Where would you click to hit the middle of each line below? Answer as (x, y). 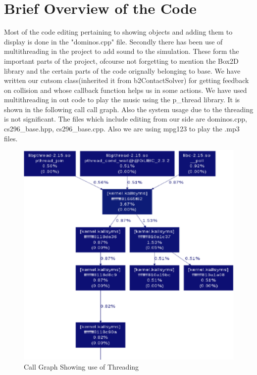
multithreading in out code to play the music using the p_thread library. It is (122, 100)
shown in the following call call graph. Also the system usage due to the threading (129, 109)
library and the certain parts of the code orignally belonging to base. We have (122, 70)
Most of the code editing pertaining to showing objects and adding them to (118, 32)
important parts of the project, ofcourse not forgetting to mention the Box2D (121, 61)
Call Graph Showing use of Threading (81, 366)
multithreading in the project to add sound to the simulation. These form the (122, 51)
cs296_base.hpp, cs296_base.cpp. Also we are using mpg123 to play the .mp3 (122, 129)
